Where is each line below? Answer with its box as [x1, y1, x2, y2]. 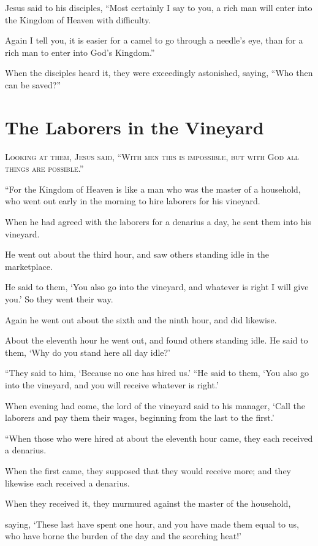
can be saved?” [5, 78, 61, 91]
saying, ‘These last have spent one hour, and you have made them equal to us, [5, 517, 299, 530]
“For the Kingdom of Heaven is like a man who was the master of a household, [5, 182, 301, 195]
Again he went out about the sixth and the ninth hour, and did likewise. [5, 313, 277, 326]
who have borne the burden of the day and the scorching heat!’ [5, 529, 241, 542]
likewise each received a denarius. [5, 476, 130, 489]
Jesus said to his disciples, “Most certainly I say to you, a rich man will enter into [5, 1, 312, 13]
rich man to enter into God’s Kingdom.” [5, 45, 155, 58]
